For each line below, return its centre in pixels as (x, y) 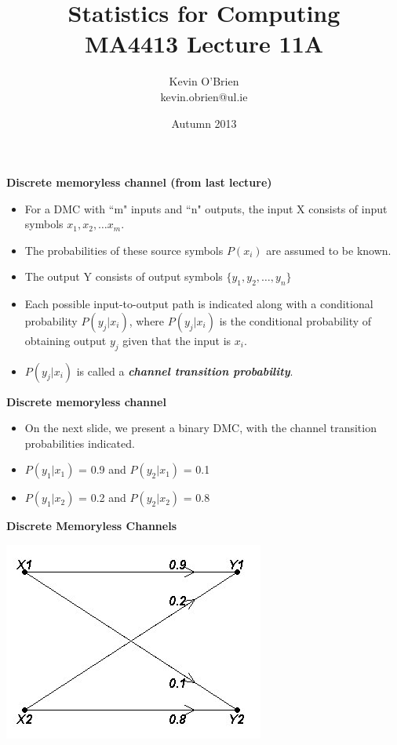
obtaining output (66, 340)
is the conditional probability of (295, 320)
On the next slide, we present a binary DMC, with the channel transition (200, 428)
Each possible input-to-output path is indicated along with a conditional (199, 304)
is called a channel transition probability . (185, 371)
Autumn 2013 (204, 123)
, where (147, 320)
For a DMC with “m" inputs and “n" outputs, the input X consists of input (206, 208)
